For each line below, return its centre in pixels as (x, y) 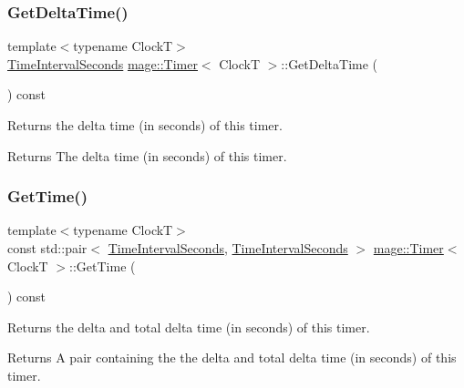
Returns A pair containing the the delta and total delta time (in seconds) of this (232, 357)
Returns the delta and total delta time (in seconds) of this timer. (189, 327)
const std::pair (47, 248)
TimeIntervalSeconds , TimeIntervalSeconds (228, 248)
